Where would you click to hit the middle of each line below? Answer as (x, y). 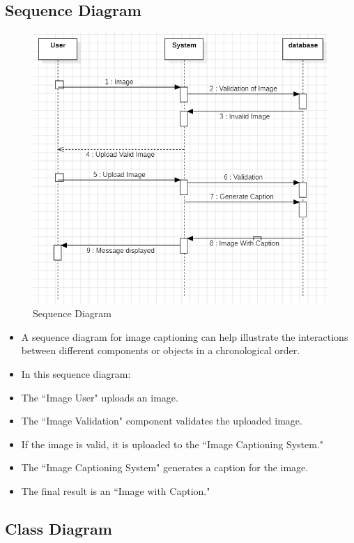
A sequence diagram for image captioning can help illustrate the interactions (185, 336)
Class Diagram (59, 528)
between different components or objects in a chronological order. (161, 350)
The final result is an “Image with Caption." (116, 490)
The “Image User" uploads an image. (100, 397)
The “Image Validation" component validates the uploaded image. (162, 421)
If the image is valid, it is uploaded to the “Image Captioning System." (172, 444)
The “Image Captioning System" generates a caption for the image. (165, 467)
